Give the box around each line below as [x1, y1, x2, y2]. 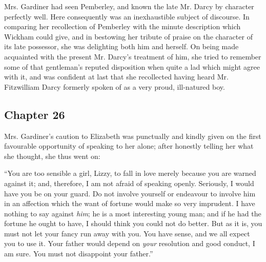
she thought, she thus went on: [4, 150, 100, 161]
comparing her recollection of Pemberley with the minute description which [4, 21, 241, 32]
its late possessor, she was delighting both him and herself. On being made [4, 41, 239, 52]
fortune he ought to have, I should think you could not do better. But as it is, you [4, 218, 262, 229]
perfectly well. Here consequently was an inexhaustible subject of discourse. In [4, 11, 250, 22]
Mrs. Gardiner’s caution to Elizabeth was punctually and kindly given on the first [4, 130, 261, 141]
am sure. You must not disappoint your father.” [4, 248, 153, 259]
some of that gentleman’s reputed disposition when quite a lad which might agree [4, 61, 260, 72]
